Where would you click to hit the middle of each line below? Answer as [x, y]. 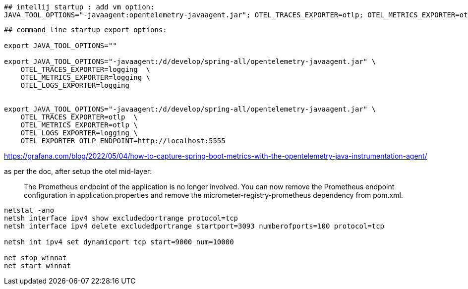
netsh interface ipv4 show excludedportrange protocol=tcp [121, 218]
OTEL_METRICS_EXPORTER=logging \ [86, 77]
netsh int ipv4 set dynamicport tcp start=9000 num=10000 [119, 242]
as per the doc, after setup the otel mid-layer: [78, 171]
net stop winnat [35, 258]
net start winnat [37, 266]
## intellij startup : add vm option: [79, 7]
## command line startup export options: [86, 30]
